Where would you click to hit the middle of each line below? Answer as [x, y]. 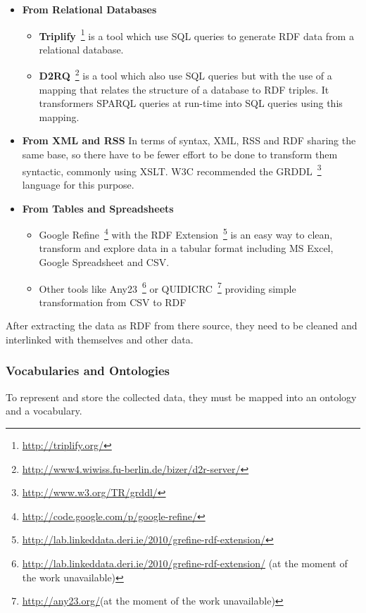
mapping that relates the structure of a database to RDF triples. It [184, 89]
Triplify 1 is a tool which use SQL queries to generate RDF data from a [196, 34]
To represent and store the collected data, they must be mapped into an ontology [181, 397]
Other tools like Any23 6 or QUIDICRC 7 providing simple [168, 287]
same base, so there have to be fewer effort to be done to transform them [180, 154]
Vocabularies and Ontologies [88, 371]
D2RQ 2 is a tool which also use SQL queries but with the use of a [185, 75]
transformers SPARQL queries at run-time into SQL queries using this [191, 103]
